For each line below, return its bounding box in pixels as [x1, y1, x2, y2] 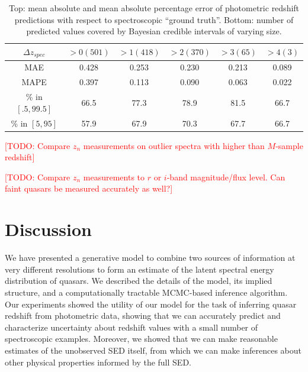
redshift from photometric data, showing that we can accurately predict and [5, 309, 281, 322]
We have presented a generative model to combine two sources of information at [5, 251, 296, 264]
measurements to [83, 170, 145, 183]
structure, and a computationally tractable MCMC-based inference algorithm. [5, 286, 288, 298]
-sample [275, 139, 303, 151]
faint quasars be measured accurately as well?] [5, 182, 173, 195]
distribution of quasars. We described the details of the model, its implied [5, 274, 272, 287]
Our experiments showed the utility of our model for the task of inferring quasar [5, 297, 297, 310]
